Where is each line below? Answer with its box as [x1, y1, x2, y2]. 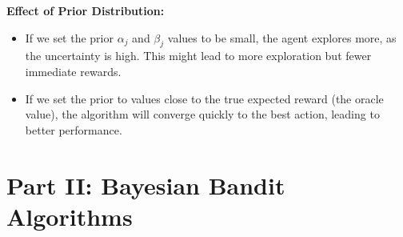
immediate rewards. [25, 62, 122, 79]
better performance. [25, 121, 122, 138]
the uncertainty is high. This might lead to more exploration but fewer [25, 47, 372, 64]
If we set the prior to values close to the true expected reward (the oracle [25, 90, 384, 106]
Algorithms [6, 199, 133, 232]
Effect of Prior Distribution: [6, 2, 165, 18]
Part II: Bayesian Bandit [6, 168, 285, 201]
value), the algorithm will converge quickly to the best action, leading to [25, 106, 380, 123]
